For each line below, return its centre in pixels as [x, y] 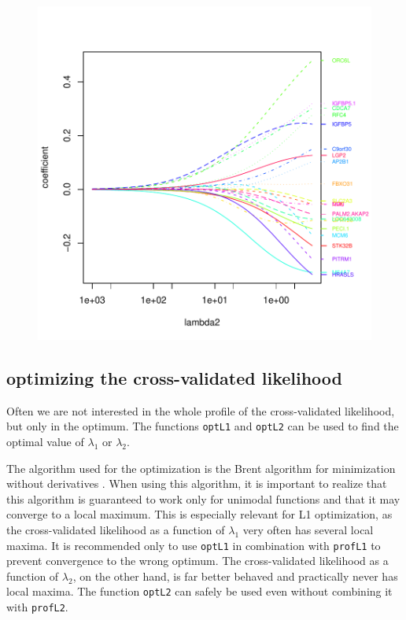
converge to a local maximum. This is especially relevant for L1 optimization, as [199, 514]
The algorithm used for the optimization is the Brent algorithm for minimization [201, 468]
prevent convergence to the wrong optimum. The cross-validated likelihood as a [197, 561]
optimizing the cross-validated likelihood [175, 377]
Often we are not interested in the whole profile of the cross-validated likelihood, [201, 410]
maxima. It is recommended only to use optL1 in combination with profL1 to [194, 545]
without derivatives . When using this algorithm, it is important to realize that [197, 483]
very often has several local [308, 530]
